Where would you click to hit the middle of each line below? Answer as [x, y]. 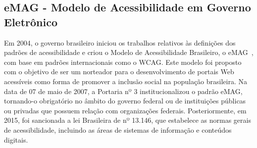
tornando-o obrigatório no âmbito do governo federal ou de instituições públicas [125, 101]
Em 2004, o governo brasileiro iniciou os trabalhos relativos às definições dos [120, 42]
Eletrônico [31, 22]
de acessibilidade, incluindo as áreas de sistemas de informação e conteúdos [118, 129]
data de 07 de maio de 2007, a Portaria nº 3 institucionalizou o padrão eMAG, [123, 91]
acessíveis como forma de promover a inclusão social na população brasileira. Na [126, 81]
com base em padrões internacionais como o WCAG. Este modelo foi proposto [123, 62]
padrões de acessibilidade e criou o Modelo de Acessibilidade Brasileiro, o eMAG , [129, 52]
